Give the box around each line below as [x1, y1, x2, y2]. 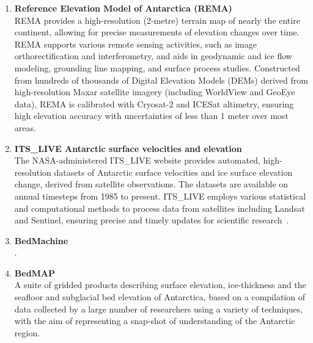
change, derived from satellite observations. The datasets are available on [14, 178, 289, 190]
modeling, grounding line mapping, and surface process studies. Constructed [14, 61, 300, 74]
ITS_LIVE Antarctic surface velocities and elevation [14, 142, 242, 154]
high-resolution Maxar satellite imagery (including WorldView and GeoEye [14, 85, 295, 98]
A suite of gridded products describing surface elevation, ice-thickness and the [14, 278, 306, 291]
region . [14, 326, 40, 339]
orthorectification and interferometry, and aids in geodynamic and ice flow [14, 49, 292, 62]
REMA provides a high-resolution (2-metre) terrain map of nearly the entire [14, 13, 300, 26]
